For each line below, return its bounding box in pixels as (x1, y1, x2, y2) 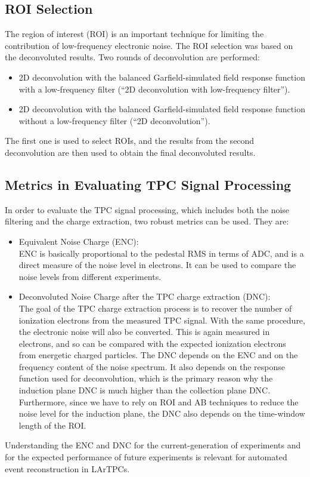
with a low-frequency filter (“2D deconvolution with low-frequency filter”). (18, 82, 290, 95)
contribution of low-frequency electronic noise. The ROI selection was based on (5, 39, 293, 51)
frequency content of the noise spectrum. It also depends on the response (18, 360, 286, 373)
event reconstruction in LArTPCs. (5, 462, 130, 475)
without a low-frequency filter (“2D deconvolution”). (18, 114, 210, 127)
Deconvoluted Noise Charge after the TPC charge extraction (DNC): (18, 290, 271, 303)
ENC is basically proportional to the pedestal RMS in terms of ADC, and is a (18, 247, 304, 259)
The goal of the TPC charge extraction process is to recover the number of (18, 301, 292, 314)
